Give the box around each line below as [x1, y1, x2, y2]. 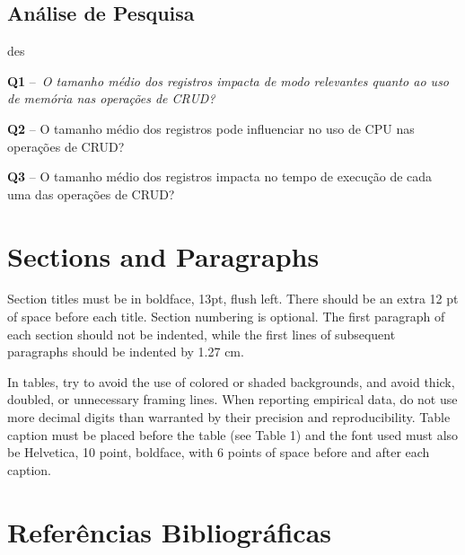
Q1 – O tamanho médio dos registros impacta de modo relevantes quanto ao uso [7, 71, 450, 90]
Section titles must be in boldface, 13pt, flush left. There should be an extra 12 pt [7, 289, 459, 308]
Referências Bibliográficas [7, 513, 332, 550]
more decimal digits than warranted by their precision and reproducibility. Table [7, 408, 451, 427]
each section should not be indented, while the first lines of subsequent [7, 324, 396, 343]
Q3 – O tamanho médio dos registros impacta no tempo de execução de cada [7, 167, 433, 186]
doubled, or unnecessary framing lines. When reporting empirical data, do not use [7, 390, 458, 409]
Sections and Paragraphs [7, 237, 320, 274]
